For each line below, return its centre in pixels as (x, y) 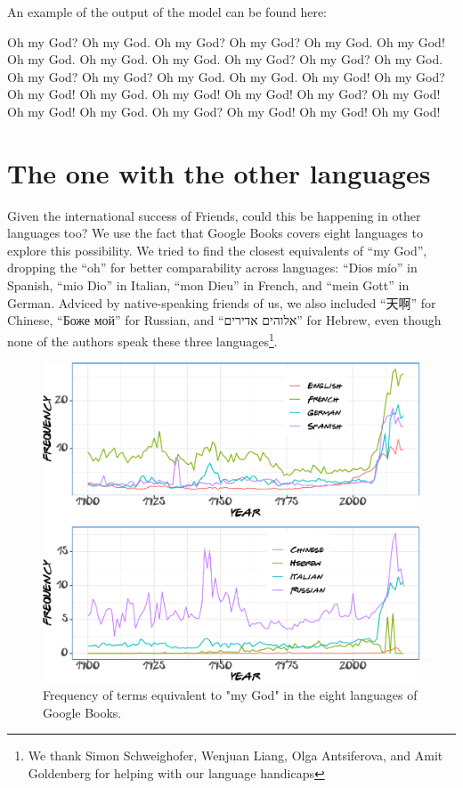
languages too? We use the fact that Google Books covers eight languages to (215, 233)
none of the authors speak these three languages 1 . (142, 339)
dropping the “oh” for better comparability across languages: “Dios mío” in (212, 268)
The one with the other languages (219, 172)
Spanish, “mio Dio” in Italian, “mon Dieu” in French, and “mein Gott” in (208, 285)
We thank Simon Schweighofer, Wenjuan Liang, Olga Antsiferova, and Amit (236, 756)
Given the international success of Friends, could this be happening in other (214, 215)
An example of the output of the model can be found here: (167, 12)
